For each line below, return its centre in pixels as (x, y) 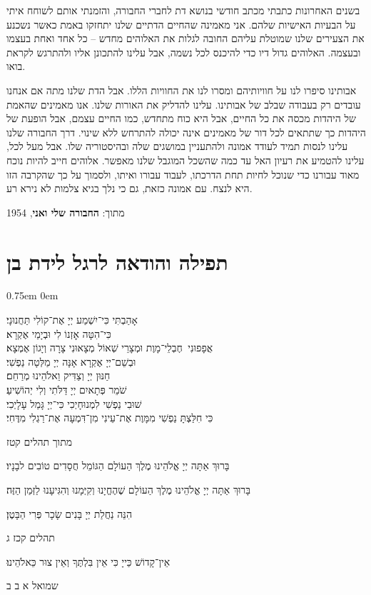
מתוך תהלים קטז (40, 441)
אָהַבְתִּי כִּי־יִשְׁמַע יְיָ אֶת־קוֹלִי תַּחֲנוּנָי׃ (72, 320)
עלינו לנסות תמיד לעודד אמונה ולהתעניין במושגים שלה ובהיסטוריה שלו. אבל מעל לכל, (177, 146)
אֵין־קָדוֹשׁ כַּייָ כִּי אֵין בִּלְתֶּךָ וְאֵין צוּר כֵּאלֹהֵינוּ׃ (88, 561)
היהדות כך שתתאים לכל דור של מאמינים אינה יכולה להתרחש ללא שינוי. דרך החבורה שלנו (186, 132)
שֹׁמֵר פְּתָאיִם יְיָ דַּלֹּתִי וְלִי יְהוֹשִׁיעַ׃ (67, 389)
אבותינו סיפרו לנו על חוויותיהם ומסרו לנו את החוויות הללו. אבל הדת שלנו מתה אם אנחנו (182, 90)
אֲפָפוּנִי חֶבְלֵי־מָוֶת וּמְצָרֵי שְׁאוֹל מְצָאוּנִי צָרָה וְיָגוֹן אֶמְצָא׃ (110, 347)
